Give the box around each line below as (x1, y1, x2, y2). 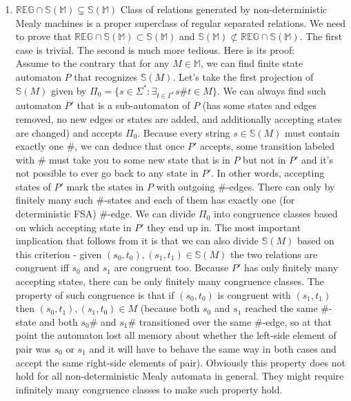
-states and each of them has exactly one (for (104, 193, 295, 207)
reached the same (245, 301, 318, 315)
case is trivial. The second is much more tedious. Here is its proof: (15, 42, 295, 57)
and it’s (301, 152, 334, 166)
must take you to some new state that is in (49, 152, 230, 166)
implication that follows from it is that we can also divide (15, 233, 259, 248)
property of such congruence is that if (15, 287, 174, 302)
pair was (15, 342, 51, 355)
